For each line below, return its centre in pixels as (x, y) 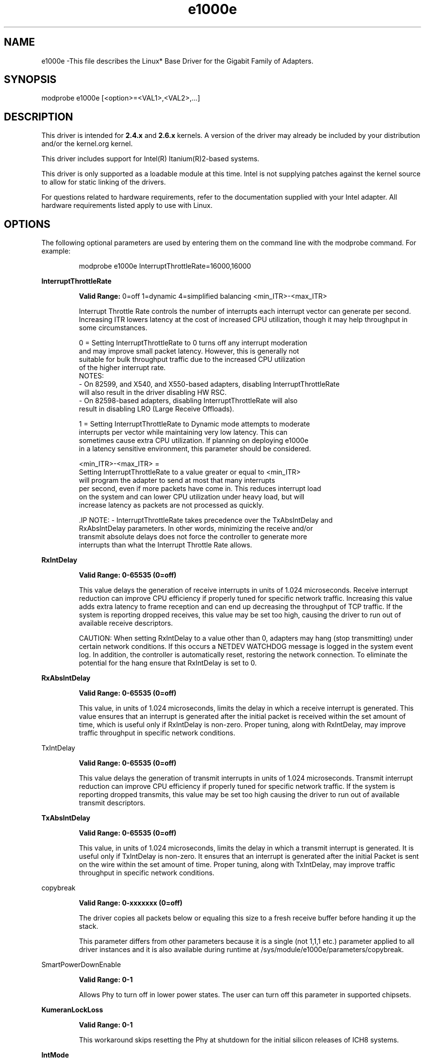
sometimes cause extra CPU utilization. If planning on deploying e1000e (194, 441)
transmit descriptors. (112, 803)
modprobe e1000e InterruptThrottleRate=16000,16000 (165, 266)
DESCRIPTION (39, 117)
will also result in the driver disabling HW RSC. (153, 392)
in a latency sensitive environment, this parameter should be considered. (195, 449)
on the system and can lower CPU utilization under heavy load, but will (192, 497)
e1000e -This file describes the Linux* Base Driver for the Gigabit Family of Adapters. (177, 61)
